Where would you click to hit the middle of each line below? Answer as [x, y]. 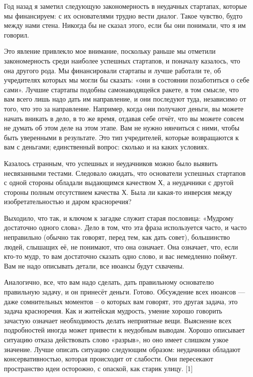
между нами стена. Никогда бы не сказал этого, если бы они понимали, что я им [125, 25]
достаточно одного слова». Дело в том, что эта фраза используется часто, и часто [126, 227]
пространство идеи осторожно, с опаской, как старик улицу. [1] [98, 368]
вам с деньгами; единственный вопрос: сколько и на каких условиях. [107, 147]
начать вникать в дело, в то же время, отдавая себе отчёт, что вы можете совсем [124, 118]
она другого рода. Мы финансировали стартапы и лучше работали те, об [113, 70]
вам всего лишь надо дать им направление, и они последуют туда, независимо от [125, 99]
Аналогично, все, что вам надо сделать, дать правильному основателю [109, 282]
